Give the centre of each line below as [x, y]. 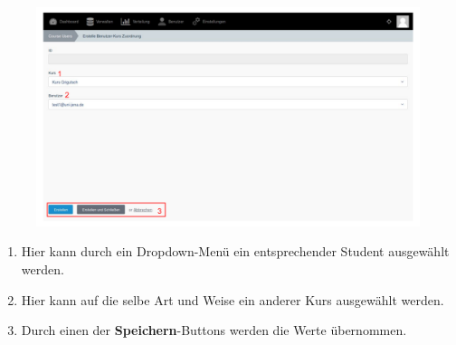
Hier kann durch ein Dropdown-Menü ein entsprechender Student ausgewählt [235, 251]
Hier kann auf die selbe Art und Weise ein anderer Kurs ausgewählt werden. [233, 299]
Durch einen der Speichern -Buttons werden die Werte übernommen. [214, 330]
